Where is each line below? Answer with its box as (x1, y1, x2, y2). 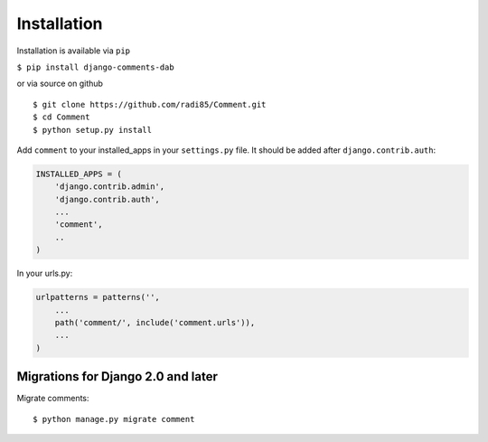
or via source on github (16, 78, 104, 89)
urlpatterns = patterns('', (35, 292, 160, 303)
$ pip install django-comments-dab (16, 61, 175, 72)
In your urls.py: (16, 268, 73, 279)
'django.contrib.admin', (54, 182, 165, 192)
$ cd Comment (33, 112, 90, 122)
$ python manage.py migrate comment (33, 414, 195, 424)
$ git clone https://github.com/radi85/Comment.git (33, 99, 267, 109)
